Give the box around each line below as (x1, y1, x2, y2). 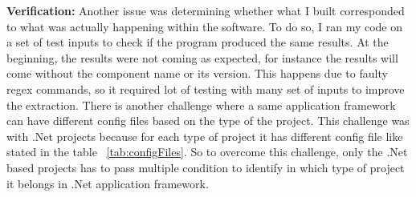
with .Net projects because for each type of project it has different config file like (6, 127, 403, 144)
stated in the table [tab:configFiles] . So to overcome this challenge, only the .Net (6, 143, 408, 160)
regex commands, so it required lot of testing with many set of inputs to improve (6, 80, 405, 97)
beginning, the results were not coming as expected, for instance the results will (6, 49, 398, 66)
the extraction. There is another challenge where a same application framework (6, 96, 396, 113)
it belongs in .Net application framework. (6, 175, 209, 191)
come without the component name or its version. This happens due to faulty (6, 65, 388, 82)
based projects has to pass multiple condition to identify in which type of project (6, 159, 405, 175)
